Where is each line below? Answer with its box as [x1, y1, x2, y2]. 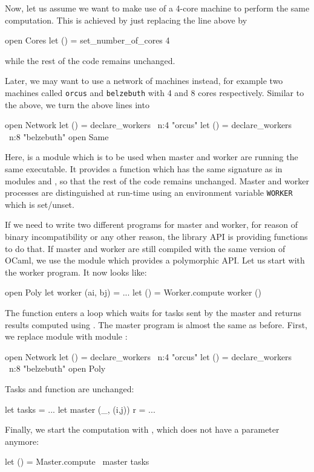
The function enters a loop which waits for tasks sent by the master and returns [5, 306, 301, 318]
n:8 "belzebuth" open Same [8, 130, 109, 143]
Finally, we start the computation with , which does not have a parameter [5, 423, 280, 436]
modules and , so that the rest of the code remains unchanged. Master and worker [5, 174, 310, 187]
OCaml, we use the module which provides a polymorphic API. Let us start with [5, 254, 305, 267]
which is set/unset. [5, 198, 74, 210]
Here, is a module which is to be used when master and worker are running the [5, 150, 298, 163]
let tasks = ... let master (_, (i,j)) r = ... [5, 402, 155, 415]
